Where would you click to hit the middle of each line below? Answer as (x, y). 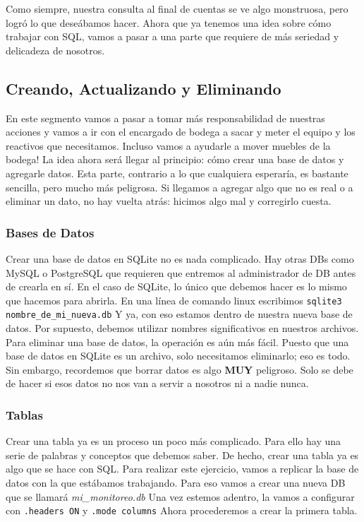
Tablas (24, 414)
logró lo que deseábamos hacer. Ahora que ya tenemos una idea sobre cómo (169, 22)
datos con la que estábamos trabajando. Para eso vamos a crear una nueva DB (176, 483)
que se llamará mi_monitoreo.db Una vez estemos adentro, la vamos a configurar (180, 496)
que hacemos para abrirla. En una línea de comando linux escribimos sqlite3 (174, 300)
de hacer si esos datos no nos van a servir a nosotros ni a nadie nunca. (157, 383)
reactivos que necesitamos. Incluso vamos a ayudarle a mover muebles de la (168, 145)
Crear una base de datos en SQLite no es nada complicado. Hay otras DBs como (180, 258)
